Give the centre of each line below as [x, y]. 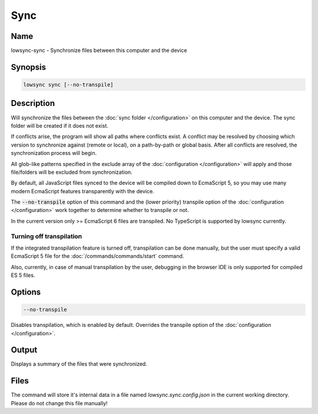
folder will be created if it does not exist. [59, 125]
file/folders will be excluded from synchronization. [72, 172]
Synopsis [29, 67]
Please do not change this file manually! [59, 403]
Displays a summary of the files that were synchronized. [79, 364]
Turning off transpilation [47, 236]
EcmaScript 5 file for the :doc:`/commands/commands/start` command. [97, 256]
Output [24, 350]
